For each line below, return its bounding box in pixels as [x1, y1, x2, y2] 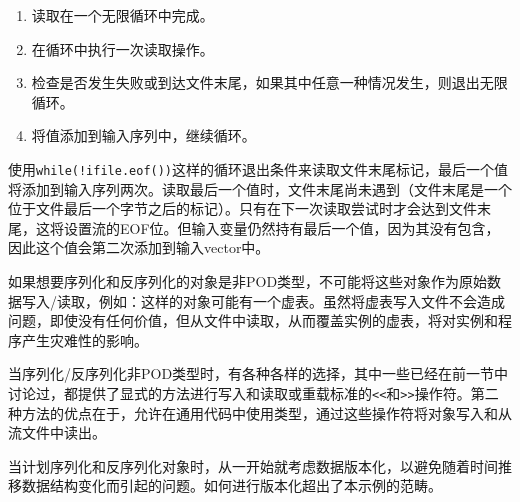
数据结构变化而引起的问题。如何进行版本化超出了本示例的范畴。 [21, 475, 442, 496]
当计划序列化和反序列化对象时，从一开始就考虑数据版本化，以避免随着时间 [8, 455, 498, 476]
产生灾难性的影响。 [21, 329, 148, 350]
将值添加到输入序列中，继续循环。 [31, 125, 256, 146]
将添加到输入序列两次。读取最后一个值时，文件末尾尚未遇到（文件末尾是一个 [8, 178, 512, 199]
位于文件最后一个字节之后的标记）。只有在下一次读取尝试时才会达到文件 [8, 198, 477, 219]
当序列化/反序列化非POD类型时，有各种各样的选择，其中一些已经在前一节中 [8, 363, 509, 384]
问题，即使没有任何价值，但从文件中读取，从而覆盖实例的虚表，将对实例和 [8, 310, 498, 331]
